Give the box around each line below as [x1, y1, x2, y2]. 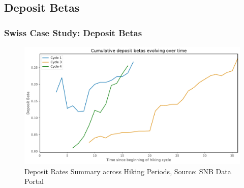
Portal [24, 176, 44, 186]
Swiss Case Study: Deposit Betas [4, 26, 142, 39]
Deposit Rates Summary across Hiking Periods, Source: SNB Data [24, 166, 231, 176]
